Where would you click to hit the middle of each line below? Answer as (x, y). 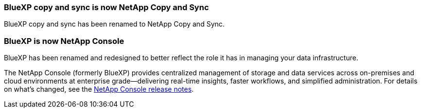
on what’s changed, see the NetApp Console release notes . (99, 89)
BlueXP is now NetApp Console (64, 41)
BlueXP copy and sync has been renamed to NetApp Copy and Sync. (114, 24)
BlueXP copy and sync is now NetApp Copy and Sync (106, 7)
